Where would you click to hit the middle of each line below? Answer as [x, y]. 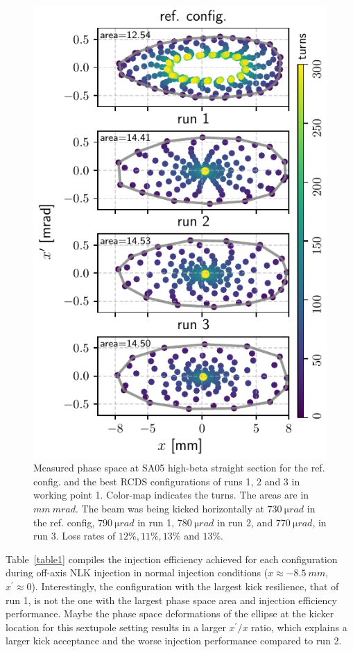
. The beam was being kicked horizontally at [170, 508]
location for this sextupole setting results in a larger [116, 627]
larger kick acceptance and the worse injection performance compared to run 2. [174, 641]
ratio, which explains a [299, 627]
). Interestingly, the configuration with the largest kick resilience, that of [185, 586]
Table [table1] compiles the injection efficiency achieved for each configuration [172, 559]
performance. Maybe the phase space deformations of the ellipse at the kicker [170, 613]
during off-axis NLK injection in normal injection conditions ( [137, 572]
